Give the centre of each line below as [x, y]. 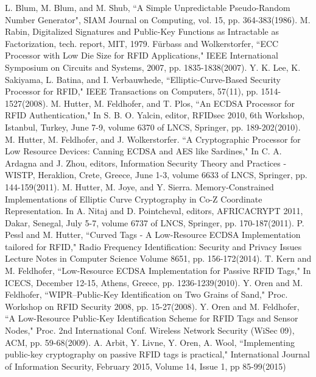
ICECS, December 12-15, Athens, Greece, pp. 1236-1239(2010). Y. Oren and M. [154, 282]
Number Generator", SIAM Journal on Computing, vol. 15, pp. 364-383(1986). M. [158, 19]
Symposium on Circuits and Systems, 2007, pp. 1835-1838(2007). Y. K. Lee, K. [153, 67]
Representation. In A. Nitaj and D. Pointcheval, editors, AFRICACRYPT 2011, [154, 211]
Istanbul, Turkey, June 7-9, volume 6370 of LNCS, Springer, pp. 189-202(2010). [153, 127]
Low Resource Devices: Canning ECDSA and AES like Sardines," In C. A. [143, 151]
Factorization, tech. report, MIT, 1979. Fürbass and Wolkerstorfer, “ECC [142, 43]
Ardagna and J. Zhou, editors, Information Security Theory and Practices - [146, 163]
